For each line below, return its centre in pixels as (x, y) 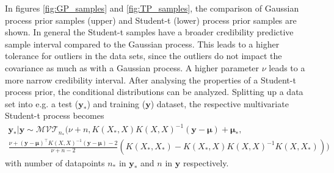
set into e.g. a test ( (42, 103)
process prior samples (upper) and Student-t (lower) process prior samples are (151, 20)
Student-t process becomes (55, 115)
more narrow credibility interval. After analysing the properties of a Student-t (151, 79)
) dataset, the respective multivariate (220, 103)
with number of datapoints (55, 163)
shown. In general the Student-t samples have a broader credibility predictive (149, 32)
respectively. (206, 163)
